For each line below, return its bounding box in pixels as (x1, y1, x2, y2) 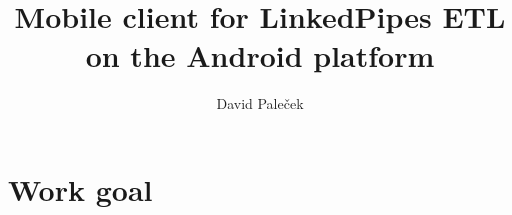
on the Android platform (85, 35, 435, 76)
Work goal (8, 168, 153, 209)
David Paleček (216, 93, 304, 114)
